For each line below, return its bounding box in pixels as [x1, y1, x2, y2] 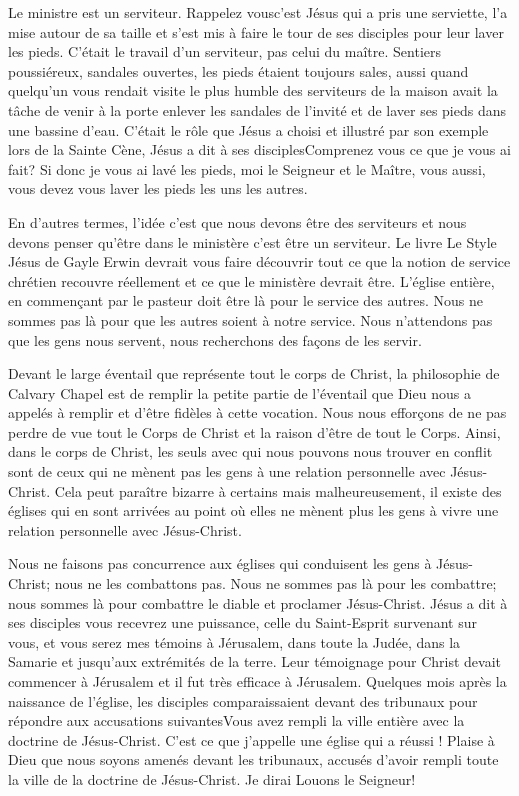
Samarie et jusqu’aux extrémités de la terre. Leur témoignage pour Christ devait [8, 651, 502, 672]
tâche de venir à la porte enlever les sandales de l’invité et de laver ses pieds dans [8, 99, 507, 120]
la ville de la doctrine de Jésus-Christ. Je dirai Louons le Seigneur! [8, 768, 416, 789]
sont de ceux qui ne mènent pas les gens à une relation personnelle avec [8, 461, 446, 482]
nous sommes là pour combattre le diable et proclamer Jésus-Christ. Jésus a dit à [8, 592, 508, 613]
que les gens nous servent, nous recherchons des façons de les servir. [8, 329, 422, 350]
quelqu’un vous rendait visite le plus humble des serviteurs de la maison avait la [8, 80, 498, 101]
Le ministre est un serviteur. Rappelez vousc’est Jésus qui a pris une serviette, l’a [8, 2, 508, 22]
